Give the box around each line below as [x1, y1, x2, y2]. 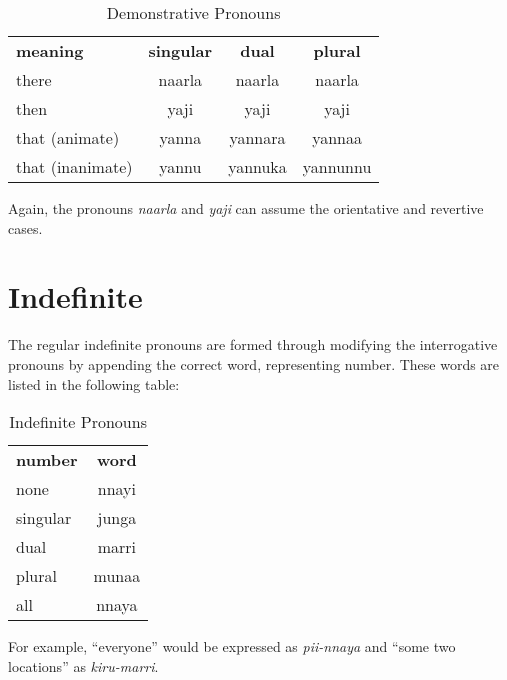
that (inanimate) [16, 155, 133, 178]
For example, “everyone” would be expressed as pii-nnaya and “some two [8, 636, 456, 657]
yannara [229, 126, 286, 149]
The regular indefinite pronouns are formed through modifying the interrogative [8, 334, 498, 355]
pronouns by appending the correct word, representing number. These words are [8, 353, 500, 374]
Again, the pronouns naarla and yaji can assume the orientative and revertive [8, 198, 484, 218]
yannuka [228, 155, 287, 178]
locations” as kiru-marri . [8, 655, 159, 676]
